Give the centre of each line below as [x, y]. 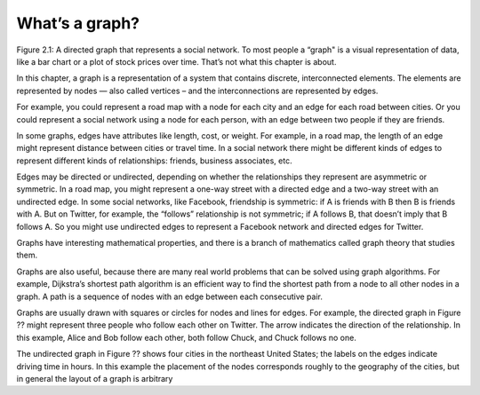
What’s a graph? [78, 23]
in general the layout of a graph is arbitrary [95, 378]
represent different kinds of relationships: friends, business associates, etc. [154, 161]
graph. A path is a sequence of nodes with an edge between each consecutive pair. [170, 296]
